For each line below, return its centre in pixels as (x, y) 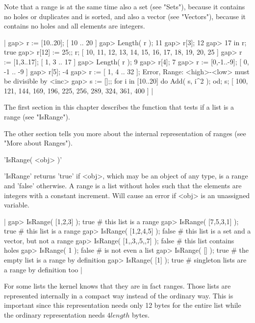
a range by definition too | (43, 269)
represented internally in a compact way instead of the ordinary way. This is (119, 295)
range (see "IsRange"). (37, 116)
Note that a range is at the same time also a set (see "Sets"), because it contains (125, 6)
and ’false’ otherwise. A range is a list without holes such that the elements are (123, 185)
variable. (17, 205)
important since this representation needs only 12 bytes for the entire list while (123, 305)
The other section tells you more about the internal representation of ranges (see (125, 133)
